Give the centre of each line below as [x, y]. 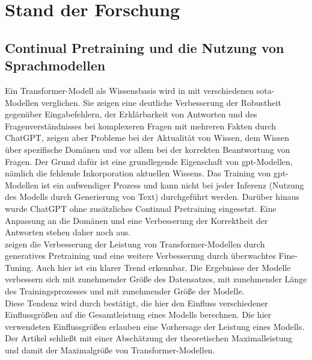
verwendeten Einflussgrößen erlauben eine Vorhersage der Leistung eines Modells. [155, 326]
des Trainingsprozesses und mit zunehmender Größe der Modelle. [125, 291]
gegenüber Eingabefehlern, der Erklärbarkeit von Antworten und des [131, 114]
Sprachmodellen [55, 65]
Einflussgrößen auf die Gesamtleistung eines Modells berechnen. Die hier [138, 315]
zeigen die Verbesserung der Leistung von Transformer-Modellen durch [135, 244]
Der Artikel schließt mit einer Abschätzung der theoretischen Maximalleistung [149, 338]
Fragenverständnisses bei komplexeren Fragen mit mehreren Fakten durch [141, 126]
